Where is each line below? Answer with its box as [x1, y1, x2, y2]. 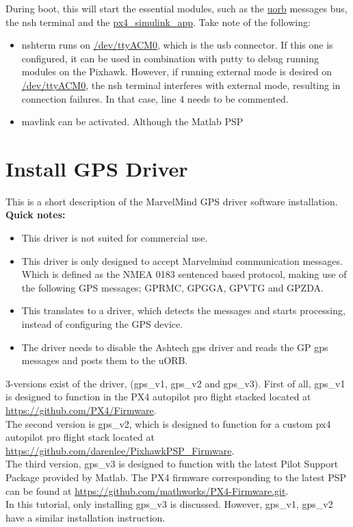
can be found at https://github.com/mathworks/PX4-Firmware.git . [5, 483, 289, 498]
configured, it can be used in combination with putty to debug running [21, 51, 319, 65]
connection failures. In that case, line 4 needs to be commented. [21, 91, 289, 105]
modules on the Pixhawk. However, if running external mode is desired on [21, 64, 332, 79]
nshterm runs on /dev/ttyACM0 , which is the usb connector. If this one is [21, 38, 333, 52]
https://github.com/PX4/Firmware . [5, 403, 157, 417]
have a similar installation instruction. [5, 510, 166, 524]
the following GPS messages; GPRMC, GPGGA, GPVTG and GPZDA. [21, 280, 324, 294]
